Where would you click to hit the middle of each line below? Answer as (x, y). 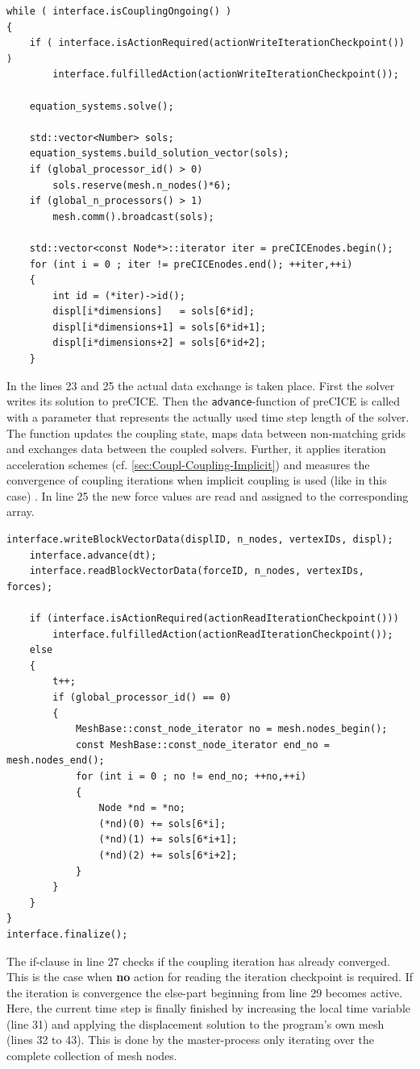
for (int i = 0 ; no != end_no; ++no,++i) (191, 776)
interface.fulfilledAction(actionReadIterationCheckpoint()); (223, 634)
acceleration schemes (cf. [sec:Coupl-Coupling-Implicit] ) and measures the (188, 464)
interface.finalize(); (67, 934)
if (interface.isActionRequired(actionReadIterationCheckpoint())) (214, 619)
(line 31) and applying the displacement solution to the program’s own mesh (195, 1023)
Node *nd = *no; (142, 808)
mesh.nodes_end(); (56, 761)
